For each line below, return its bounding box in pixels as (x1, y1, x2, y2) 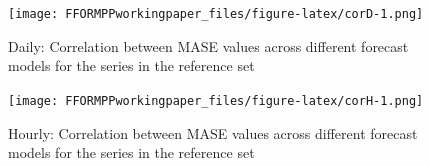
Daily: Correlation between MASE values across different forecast (8, 35, 409, 56)
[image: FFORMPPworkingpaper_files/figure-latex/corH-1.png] (8, 93, 424, 108)
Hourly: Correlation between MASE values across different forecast (8, 122, 418, 143)
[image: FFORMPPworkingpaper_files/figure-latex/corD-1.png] (8, 7, 424, 21)
